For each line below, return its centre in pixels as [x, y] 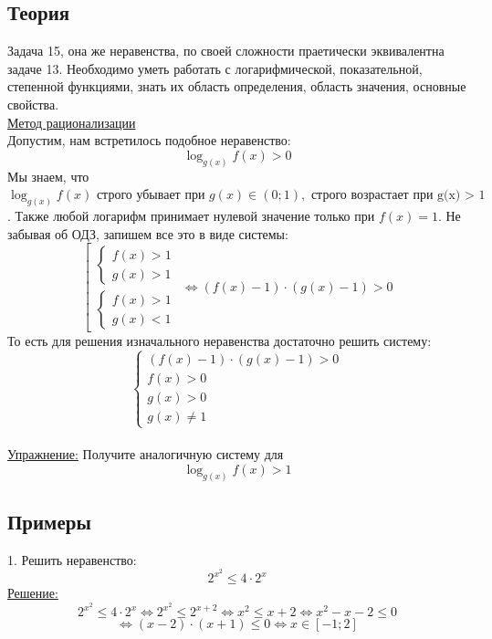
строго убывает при [151, 196]
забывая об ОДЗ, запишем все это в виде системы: [148, 233]
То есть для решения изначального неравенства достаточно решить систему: [220, 341]
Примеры [49, 521]
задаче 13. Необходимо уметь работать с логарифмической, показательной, [215, 68]
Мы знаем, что [48, 176]
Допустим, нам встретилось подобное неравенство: [149, 140]
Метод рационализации [72, 122]
